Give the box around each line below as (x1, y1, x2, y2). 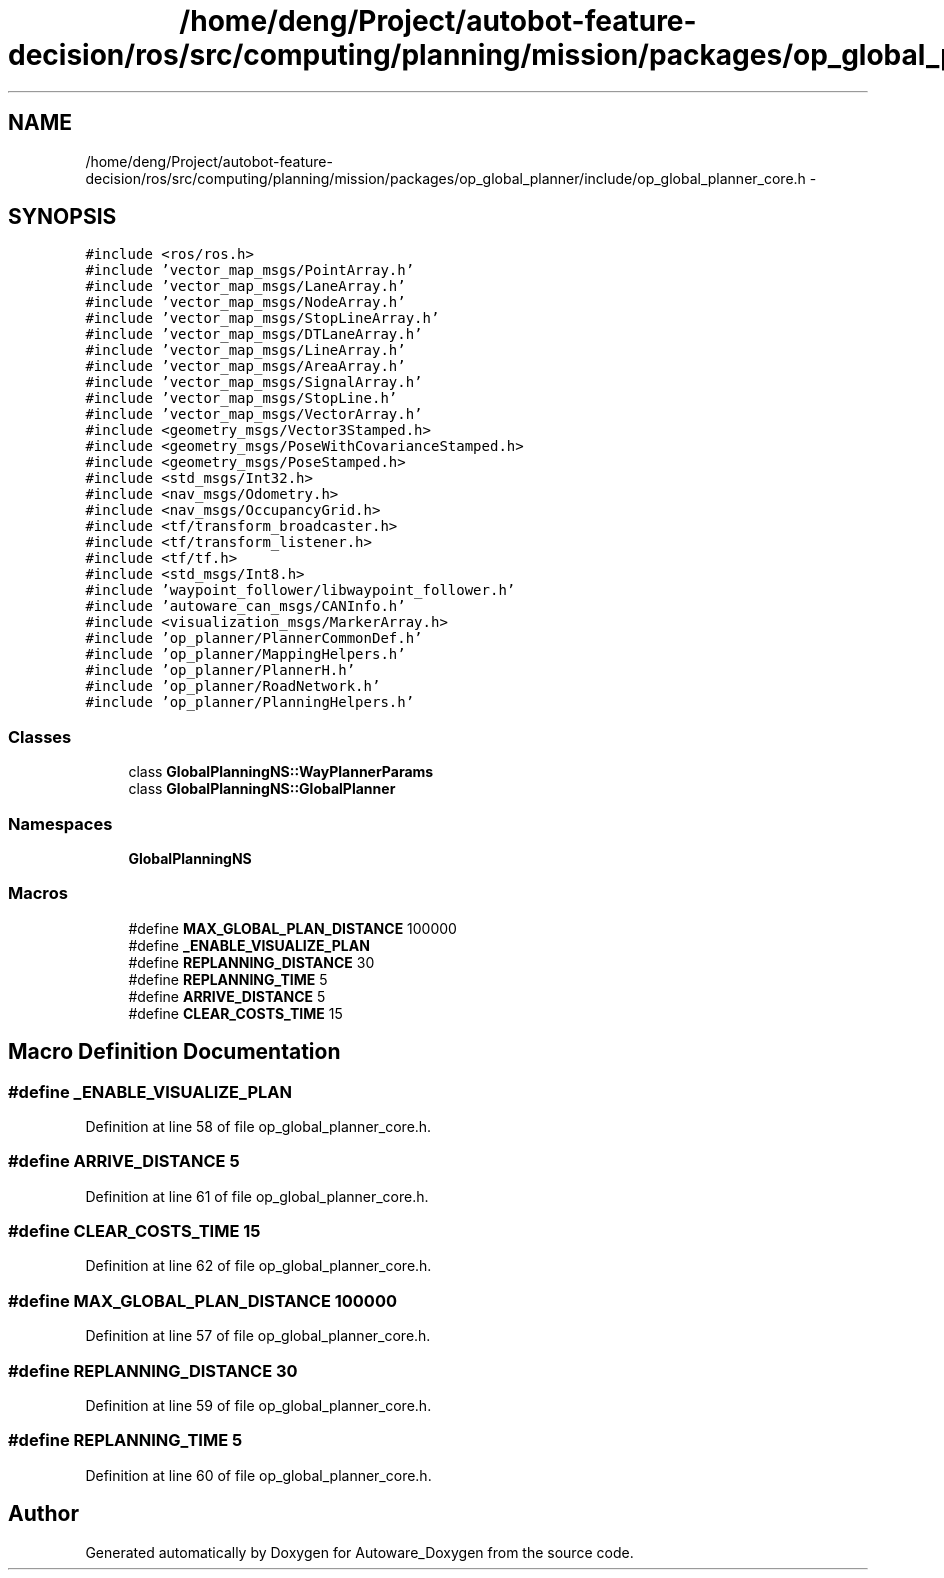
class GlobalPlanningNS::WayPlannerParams (128, 763, 434, 781)
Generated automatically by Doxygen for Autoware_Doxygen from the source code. (85, 1543, 634, 1561)
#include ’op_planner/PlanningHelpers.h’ (85, 694, 415, 711)
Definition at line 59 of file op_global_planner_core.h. (85, 1396, 432, 1414)
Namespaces (8, 813, 113, 834)
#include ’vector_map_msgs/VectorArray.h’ (85, 406, 423, 423)
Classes (8, 726, 72, 747)
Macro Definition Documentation (8, 1039, 341, 1065)
